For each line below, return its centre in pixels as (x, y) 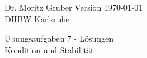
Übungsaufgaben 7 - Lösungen (59, 38)
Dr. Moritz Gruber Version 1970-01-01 (74, 7)
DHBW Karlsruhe (37, 18)
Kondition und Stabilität (49, 50)
